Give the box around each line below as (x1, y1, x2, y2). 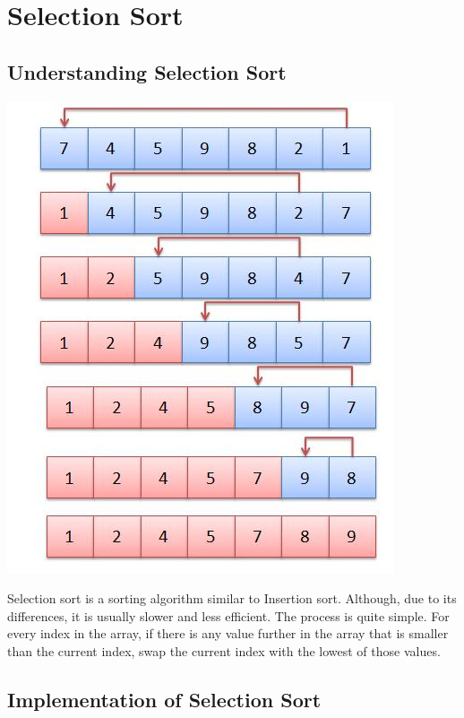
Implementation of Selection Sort (7, 685, 322, 713)
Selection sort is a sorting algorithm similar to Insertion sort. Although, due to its (7, 589, 457, 608)
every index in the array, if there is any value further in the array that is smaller (7, 624, 449, 643)
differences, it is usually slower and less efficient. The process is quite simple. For (7, 606, 450, 625)
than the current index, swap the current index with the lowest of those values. (7, 641, 441, 660)
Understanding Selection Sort (7, 57, 287, 85)
